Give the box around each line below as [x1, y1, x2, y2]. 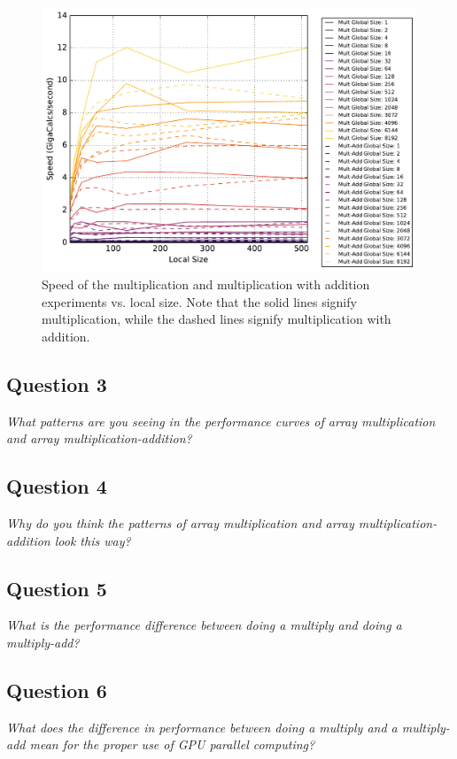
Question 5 [6, 574, 107, 602]
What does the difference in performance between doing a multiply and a [6, 717, 398, 736]
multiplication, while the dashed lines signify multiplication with [42, 310, 391, 328]
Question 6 [6, 676, 107, 703]
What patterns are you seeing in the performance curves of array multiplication [6, 411, 436, 430]
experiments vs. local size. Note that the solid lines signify [42, 292, 357, 310]
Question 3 [6, 370, 107, 397]
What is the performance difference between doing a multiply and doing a [6, 616, 402, 634]
